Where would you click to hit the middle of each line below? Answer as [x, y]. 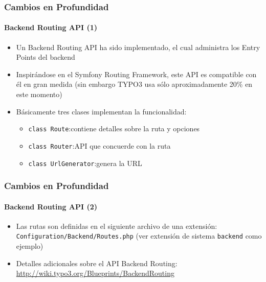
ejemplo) [30, 246]
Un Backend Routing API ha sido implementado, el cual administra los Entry [138, 47]
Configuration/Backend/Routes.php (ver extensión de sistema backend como [139, 236]
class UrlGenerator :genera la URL [85, 163]
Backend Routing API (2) [51, 206]
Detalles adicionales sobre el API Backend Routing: [97, 263]
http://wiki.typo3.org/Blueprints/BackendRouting [95, 273]
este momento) [39, 94]
